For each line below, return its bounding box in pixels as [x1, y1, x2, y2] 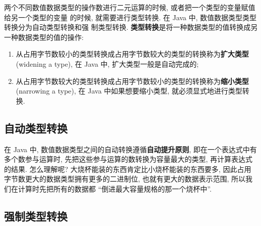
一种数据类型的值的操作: [4, 31, 84, 42]
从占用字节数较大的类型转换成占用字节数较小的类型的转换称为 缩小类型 [16, 75, 249, 86]
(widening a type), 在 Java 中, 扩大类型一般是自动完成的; [16, 58, 199, 69]
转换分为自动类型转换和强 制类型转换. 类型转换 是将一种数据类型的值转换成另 [4, 22, 258, 32]
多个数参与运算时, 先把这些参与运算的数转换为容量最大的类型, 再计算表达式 [4, 154, 253, 164]
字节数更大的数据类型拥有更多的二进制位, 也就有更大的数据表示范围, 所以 [4, 173, 246, 184]
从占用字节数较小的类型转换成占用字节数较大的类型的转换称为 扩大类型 [16, 49, 249, 59]
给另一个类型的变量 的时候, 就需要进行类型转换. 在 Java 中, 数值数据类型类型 [4, 12, 257, 22]
